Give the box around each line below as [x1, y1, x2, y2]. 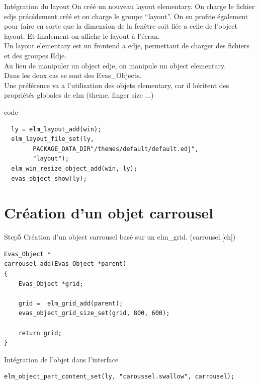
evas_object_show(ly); [11, 175, 87, 182]
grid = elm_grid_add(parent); [18, 299, 123, 307]
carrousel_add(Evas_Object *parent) [4, 260, 127, 268]
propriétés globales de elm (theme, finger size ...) [4, 90, 154, 100]
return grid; [18, 329, 62, 337]
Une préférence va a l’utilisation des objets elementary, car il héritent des [4, 80, 229, 90]
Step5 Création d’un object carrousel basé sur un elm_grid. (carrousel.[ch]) [4, 232, 236, 242]
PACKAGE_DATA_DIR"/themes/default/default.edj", [33, 145, 199, 152]
